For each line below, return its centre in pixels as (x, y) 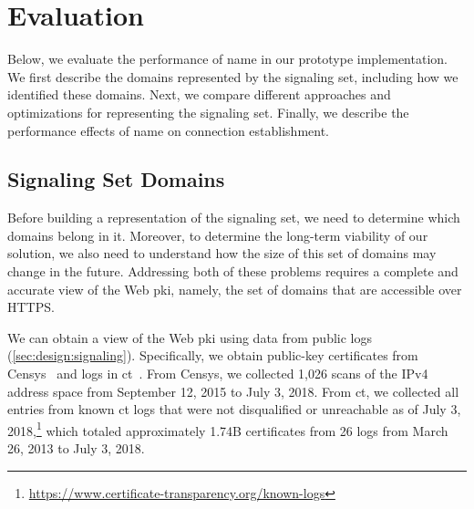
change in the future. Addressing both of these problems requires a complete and (233, 271)
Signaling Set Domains (116, 179)
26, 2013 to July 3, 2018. (76, 448)
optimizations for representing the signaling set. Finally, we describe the (208, 112)
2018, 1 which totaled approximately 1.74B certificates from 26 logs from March (228, 429)
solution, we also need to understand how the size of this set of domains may (222, 253)
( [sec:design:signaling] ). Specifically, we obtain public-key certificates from (213, 355)
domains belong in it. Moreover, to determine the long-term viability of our (218, 235)
